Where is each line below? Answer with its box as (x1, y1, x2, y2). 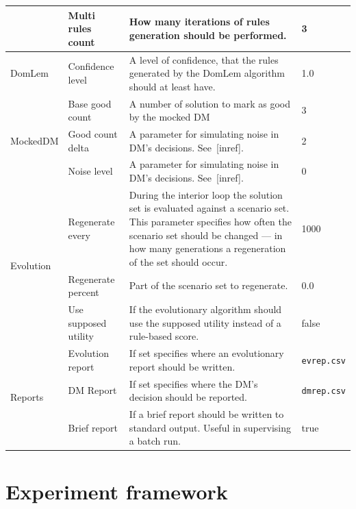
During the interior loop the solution (129, 187, 283, 201)
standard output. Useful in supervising (129, 420, 291, 434)
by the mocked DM (129, 110, 210, 124)
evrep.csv (301, 356, 346, 366)
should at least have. (129, 79, 216, 93)
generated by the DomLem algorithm (129, 66, 285, 80)
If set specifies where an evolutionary (129, 346, 284, 360)
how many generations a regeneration (129, 241, 286, 256)
